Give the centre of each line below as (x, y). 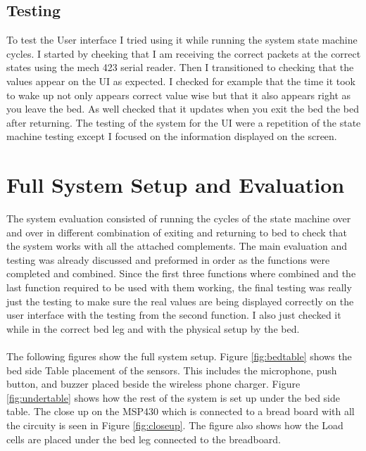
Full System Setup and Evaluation (176, 185)
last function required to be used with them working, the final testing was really (179, 287)
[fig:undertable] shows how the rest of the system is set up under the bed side (173, 397)
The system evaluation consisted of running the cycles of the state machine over (179, 218)
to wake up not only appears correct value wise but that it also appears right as (179, 95)
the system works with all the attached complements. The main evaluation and (177, 246)
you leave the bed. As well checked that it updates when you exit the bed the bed (183, 109)
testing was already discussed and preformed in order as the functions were (168, 259)
